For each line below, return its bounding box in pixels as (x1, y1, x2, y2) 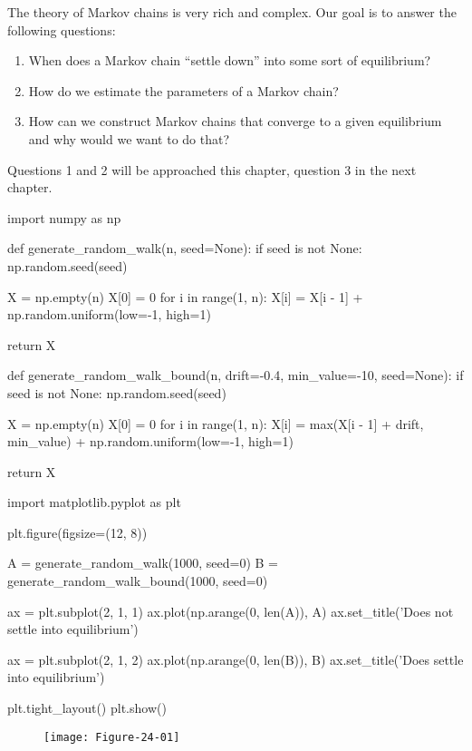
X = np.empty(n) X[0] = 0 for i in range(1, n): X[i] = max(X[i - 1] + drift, (7, 414, 424, 433)
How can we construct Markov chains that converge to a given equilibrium (28, 112, 442, 131)
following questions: (7, 20, 116, 39)
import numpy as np (7, 208, 121, 227)
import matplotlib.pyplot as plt (7, 493, 181, 512)
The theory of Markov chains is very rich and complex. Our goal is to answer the (7, 3, 457, 21)
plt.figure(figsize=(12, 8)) (7, 522, 148, 541)
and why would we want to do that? (28, 129, 230, 148)
